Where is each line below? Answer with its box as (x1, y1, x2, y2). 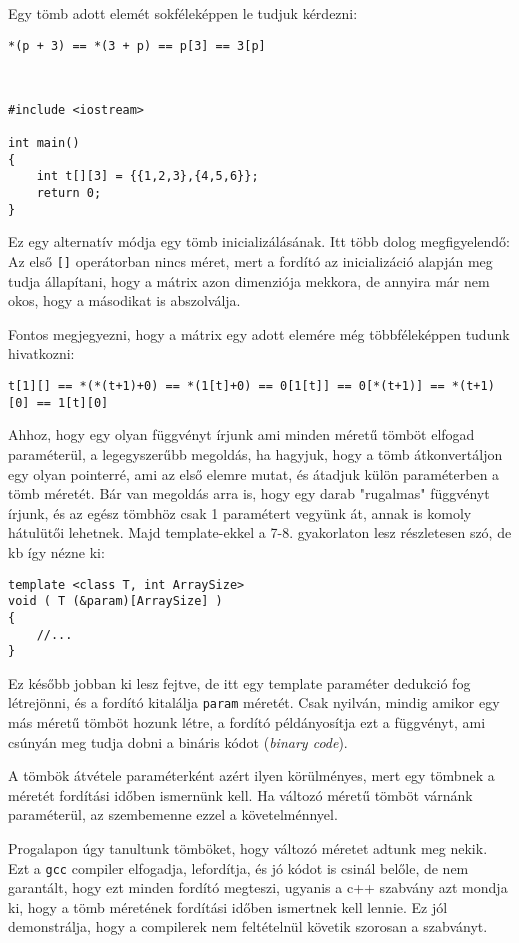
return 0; (36, 186, 102, 201)
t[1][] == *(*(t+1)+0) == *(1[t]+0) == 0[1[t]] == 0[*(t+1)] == (8, 379, 445, 394)
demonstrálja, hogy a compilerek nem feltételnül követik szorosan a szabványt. (8, 916, 488, 937)
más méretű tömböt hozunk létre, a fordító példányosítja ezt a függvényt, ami (8, 712, 486, 733)
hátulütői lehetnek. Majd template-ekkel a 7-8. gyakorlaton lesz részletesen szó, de (8, 522, 512, 543)
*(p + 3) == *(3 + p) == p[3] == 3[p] (8, 38, 266, 53)
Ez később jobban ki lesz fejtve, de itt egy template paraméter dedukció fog (8, 672, 471, 693)
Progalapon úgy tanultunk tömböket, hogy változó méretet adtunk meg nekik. (8, 838, 488, 859)
